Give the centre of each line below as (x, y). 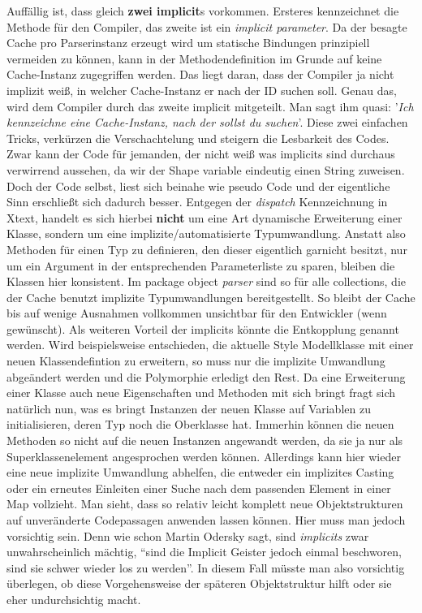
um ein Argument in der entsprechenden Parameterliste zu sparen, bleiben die (201, 265)
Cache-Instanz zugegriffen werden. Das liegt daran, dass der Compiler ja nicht (200, 74)
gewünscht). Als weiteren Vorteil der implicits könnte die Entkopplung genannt (203, 328)
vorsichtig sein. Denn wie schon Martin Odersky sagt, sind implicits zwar (188, 535)
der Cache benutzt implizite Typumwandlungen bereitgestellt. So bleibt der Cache (211, 297)
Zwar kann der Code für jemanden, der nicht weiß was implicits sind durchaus (201, 154)
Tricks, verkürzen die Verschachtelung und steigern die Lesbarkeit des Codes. (198, 138)
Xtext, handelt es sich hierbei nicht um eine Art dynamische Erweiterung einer (205, 217)
